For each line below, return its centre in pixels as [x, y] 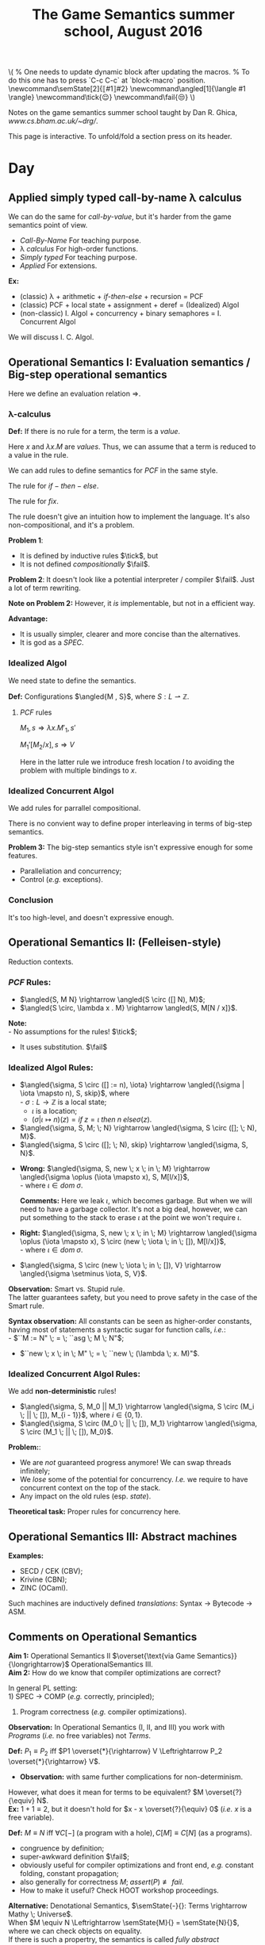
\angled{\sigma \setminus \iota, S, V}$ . [83, 1274]
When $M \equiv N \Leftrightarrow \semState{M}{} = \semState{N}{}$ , [124, 1922]
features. [23, 856]
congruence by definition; [62, 1848]
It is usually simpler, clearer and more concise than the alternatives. [130, 634]
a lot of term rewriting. [44, 588]
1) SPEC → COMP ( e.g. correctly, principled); [81, 1697]
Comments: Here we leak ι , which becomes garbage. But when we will [136, 1201]
